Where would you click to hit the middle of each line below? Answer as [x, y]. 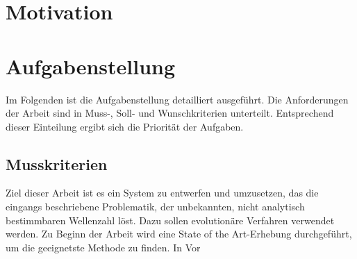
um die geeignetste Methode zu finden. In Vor [103, 247]
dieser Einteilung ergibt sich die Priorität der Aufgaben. [125, 126]
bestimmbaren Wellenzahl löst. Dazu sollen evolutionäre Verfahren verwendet [170, 220]
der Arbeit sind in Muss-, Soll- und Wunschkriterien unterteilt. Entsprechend [170, 113]
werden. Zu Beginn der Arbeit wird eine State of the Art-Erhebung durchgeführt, [179, 234]
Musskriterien [57, 164]
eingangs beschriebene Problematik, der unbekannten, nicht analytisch [155, 207]
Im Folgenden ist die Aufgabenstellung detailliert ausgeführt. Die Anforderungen [177, 99]
